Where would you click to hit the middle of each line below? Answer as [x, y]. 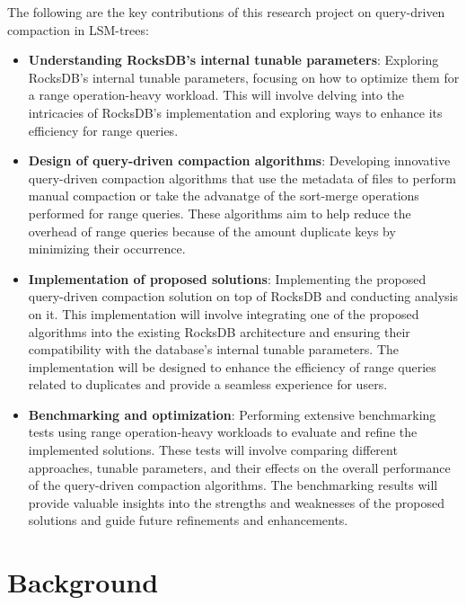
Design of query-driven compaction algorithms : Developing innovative [239, 160]
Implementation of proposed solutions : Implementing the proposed [227, 278]
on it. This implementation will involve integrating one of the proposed [224, 313]
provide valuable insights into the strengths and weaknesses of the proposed [236, 502]
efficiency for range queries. [103, 130]
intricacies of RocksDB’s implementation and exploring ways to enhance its [235, 112]
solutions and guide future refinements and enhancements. [188, 520]
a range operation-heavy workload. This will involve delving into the [216, 95]
